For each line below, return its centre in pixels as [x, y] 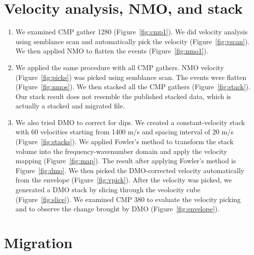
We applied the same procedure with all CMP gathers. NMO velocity [120, 67]
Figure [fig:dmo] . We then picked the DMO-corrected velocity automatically [130, 170]
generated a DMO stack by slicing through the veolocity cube [108, 190]
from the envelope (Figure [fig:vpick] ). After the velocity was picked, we [124, 180]
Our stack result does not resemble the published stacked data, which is [123, 96]
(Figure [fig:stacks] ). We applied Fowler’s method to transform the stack [125, 141]
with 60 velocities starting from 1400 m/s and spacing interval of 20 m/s [124, 132]
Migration [38, 242]
